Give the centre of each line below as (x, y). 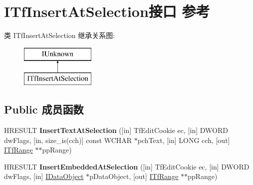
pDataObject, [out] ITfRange (134, 176)
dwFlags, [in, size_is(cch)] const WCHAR (68, 140)
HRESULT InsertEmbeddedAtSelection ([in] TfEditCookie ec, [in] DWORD (127, 166)
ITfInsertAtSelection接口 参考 (107, 11)
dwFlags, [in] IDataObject (44, 176)
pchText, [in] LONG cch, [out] (184, 140)
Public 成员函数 (44, 109)
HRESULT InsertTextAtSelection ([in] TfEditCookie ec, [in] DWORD (116, 130)
